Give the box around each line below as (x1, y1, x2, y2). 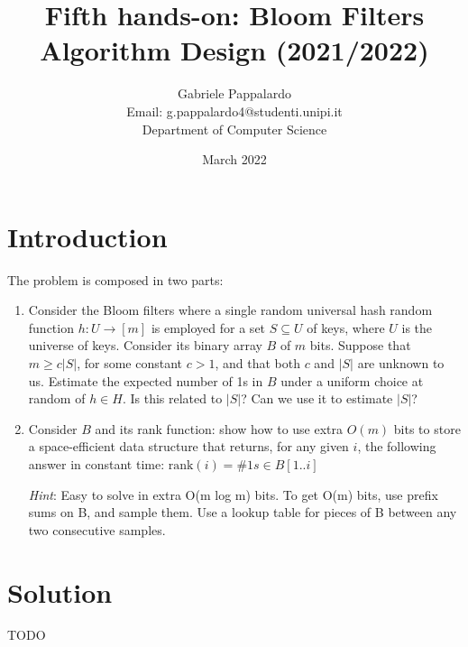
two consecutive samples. (28, 520, 166, 539)
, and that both (215, 354, 300, 372)
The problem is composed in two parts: (7, 270, 224, 289)
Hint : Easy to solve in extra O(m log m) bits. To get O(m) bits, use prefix (28, 485, 438, 504)
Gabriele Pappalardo (177, 84, 291, 103)
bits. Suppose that (309, 336, 411, 355)
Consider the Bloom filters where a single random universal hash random (28, 300, 433, 319)
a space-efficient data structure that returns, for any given (28, 437, 349, 456)
